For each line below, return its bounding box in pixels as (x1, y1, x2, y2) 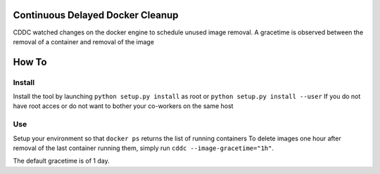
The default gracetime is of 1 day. (13, 156, 110, 165)
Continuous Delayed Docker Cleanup (13, 9, 179, 21)
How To (13, 56, 47, 68)
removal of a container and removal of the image (13, 37, 155, 46)
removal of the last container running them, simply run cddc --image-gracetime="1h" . (13, 144, 274, 152)
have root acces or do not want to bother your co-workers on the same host (13, 102, 234, 110)
